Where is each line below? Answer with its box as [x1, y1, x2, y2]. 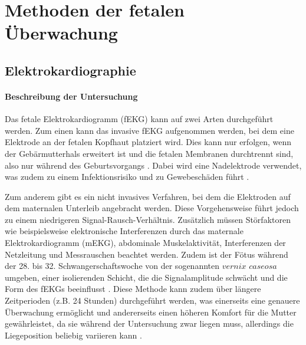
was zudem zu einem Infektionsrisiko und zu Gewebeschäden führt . [5, 170, 249, 183]
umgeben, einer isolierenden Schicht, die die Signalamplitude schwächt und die [5, 271, 288, 283]
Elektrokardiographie [5, 61, 136, 79]
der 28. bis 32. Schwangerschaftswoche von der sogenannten [5, 259, 220, 272]
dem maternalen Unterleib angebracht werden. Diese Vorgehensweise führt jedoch [5, 202, 299, 214]
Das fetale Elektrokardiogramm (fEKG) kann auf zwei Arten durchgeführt [5, 113, 274, 125]
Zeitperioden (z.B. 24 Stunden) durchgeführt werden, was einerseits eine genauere [5, 294, 300, 307]
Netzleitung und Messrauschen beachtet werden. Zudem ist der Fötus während [5, 248, 288, 260]
